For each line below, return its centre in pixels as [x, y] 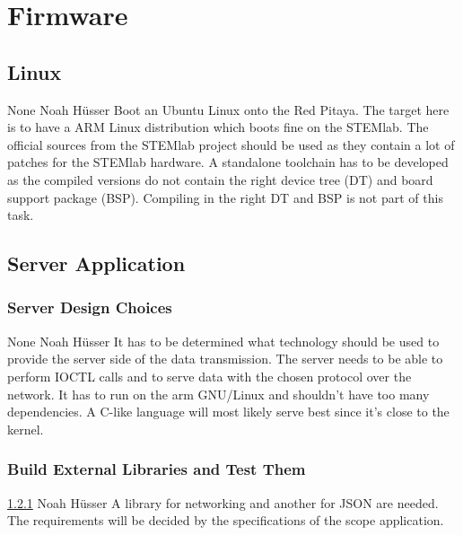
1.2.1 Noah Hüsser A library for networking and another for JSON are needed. [223, 502]
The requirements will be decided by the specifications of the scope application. [226, 520]
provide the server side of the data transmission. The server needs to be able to [225, 359]
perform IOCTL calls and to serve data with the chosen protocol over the [210, 376]
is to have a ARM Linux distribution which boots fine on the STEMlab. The [218, 127]
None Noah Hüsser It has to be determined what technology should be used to [223, 341]
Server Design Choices [90, 307]
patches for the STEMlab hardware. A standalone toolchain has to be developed [228, 162]
